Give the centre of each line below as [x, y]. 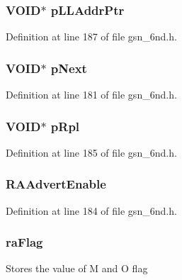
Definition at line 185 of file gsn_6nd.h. [91, 152]
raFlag [24, 242]
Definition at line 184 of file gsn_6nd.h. [91, 210]
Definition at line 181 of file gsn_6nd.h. [91, 95]
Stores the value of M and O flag [77, 268]
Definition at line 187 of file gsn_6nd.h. [91, 37]
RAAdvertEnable [56, 184]
